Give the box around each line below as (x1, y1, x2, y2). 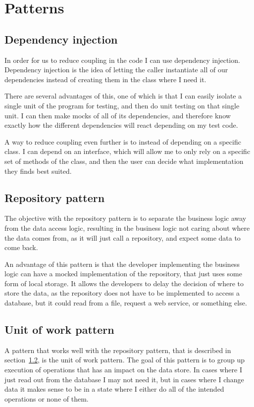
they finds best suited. (4, 165, 72, 176)
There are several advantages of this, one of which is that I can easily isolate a (4, 91, 242, 101)
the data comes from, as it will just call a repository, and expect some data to (4, 232, 241, 243)
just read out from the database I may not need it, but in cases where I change (4, 374, 244, 384)
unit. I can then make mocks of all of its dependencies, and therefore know (4, 110, 231, 120)
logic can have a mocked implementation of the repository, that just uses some (4, 268, 242, 279)
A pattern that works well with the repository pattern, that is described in (4, 345, 231, 355)
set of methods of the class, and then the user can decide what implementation (4, 155, 244, 166)
